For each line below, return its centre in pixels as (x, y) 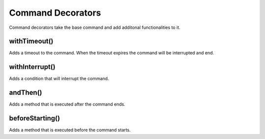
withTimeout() (31, 41)
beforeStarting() (35, 118)
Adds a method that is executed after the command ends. (67, 104)
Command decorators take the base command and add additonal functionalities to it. (95, 27)
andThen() (26, 93)
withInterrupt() (32, 67)
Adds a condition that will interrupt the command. (59, 79)
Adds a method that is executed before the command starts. (70, 130)
